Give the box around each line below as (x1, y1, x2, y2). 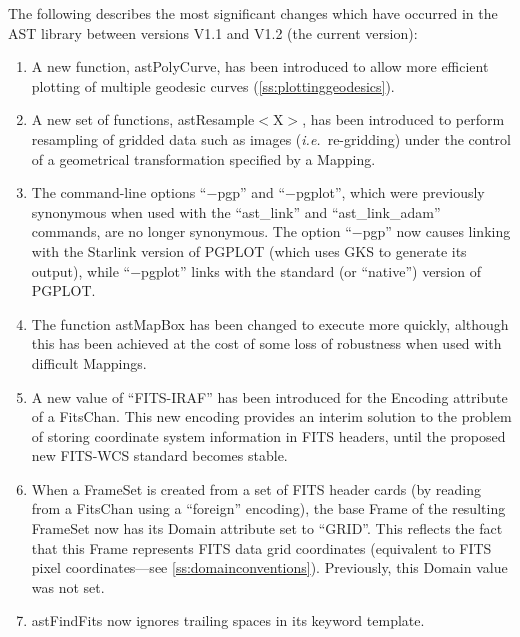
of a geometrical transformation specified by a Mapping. (31, 148, 376, 169)
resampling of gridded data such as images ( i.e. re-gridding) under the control (31, 128, 511, 149)
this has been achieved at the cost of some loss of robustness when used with (31, 333, 502, 354)
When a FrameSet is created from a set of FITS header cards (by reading (31, 478, 482, 499)
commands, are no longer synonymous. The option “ (31, 221, 352, 242)
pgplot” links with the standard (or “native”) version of (141, 260, 481, 281)
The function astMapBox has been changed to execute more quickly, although (31, 313, 509, 334)
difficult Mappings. (31, 352, 147, 373)
